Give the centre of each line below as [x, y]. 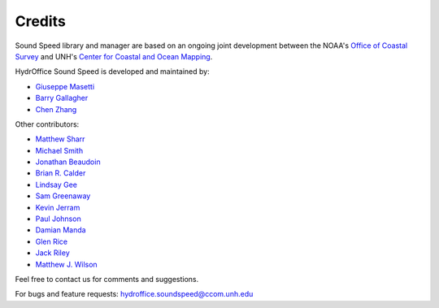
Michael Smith [59, 150]
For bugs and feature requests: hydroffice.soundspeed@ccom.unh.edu [134, 294]
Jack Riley [53, 253]
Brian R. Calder [61, 173]
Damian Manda [61, 230]
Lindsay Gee [56, 184]
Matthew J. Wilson [66, 264]
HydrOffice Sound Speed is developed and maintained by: [113, 72]
